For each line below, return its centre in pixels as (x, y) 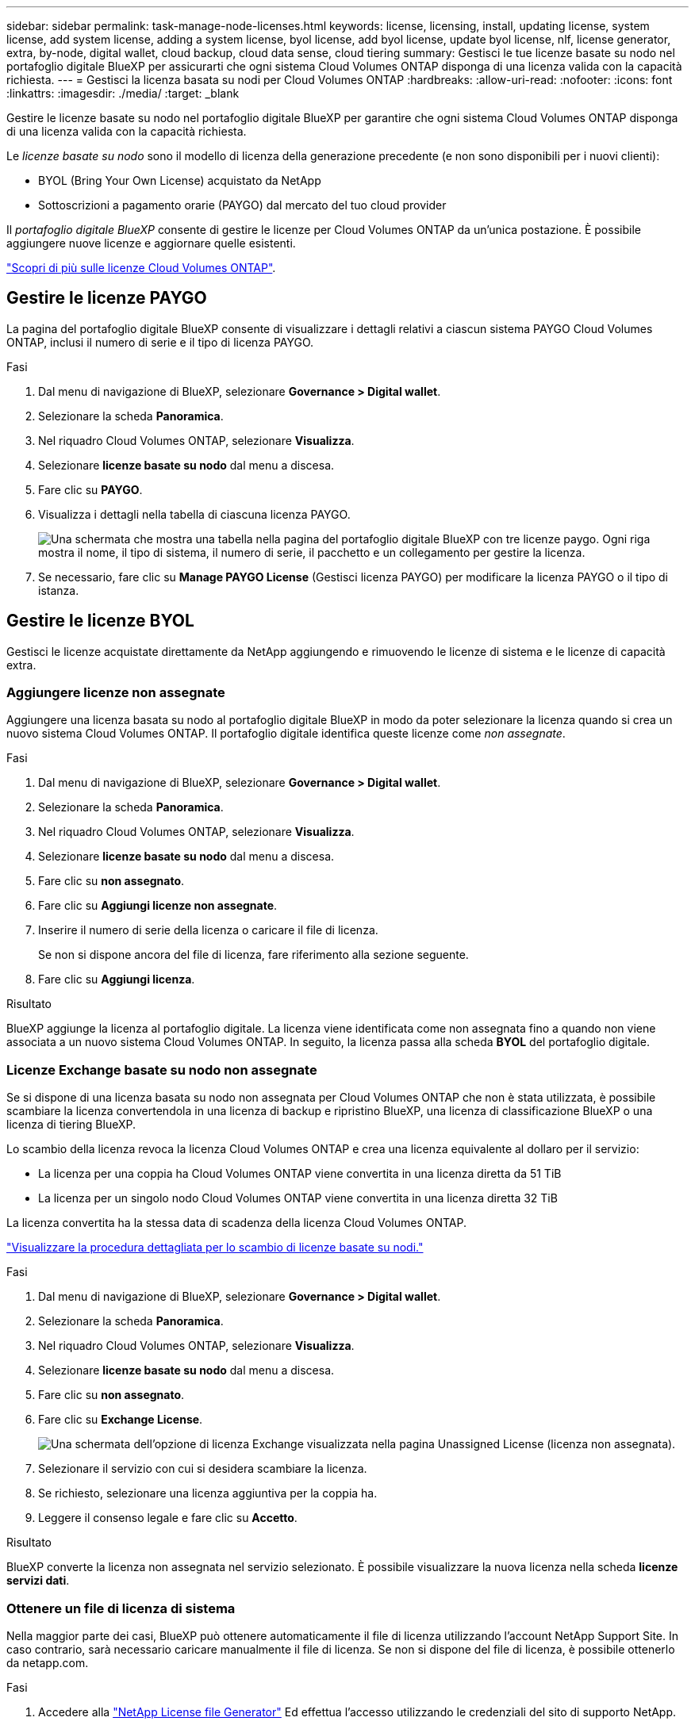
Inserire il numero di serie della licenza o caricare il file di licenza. (208, 930)
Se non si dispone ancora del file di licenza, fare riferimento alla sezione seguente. (253, 955)
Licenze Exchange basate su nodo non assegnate (162, 1069)
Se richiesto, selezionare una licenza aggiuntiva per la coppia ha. (208, 1493)
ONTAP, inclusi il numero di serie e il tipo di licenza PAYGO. (160, 342)
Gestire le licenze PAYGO (107, 298)
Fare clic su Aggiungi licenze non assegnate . (158, 906)
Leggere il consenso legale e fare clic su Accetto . (168, 1518)
